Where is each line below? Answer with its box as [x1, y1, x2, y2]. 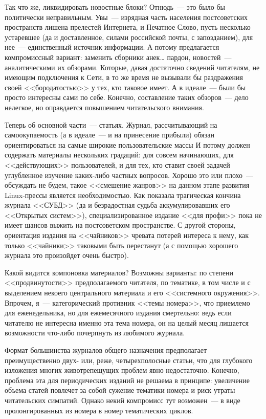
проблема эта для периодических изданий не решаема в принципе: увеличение [5, 374, 250, 385]
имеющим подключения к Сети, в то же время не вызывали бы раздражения [5, 72, 243, 83]
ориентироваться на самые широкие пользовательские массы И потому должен [5, 139, 250, 150]
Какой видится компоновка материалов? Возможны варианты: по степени [5, 267, 234, 277]
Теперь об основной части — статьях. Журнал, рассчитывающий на [5, 119, 217, 130]
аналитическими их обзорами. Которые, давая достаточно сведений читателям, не [5, 62, 260, 72]
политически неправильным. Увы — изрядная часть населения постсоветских [5, 11, 248, 22]
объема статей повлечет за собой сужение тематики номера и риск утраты [5, 385, 235, 395]
